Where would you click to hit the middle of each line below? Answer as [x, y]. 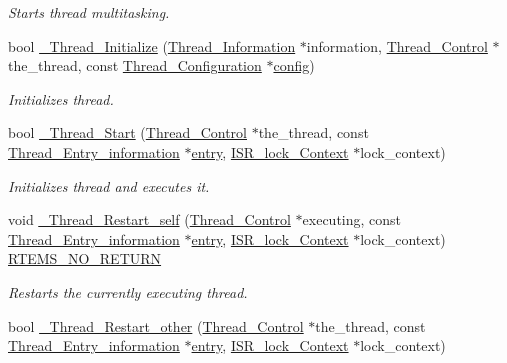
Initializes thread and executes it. [109, 185]
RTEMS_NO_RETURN [85, 258]
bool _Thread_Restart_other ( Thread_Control [156, 325]
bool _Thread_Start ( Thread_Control [127, 132]
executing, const [352, 219]
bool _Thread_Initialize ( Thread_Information [152, 45]
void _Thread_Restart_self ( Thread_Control [149, 219]
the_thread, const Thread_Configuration [135, 65]
